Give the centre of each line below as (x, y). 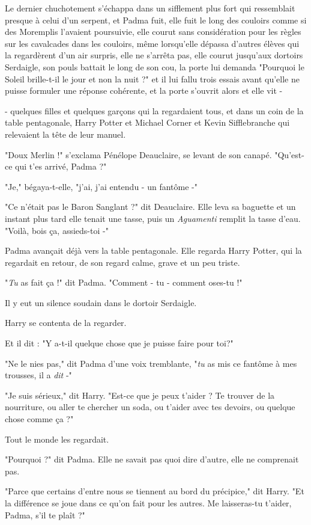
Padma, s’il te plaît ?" (45, 514)
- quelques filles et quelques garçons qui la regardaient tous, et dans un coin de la (154, 110)
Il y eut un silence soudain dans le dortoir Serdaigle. (101, 302)
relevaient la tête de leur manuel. (65, 134)
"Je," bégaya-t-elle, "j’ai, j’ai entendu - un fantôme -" (101, 186)
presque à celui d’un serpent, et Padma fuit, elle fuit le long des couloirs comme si (156, 20)
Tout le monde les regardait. (57, 439)
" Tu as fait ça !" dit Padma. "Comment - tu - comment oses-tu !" (124, 282)
